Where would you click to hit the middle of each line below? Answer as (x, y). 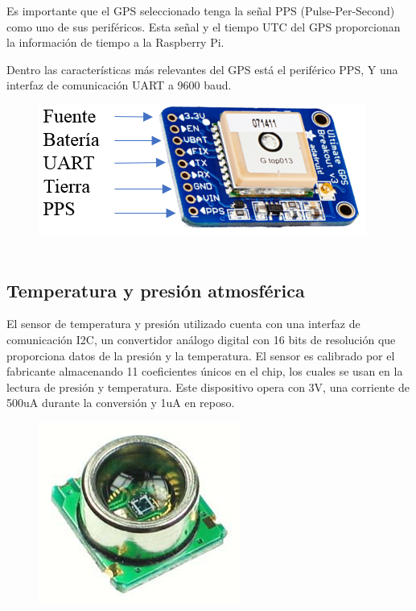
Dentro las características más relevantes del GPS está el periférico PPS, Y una (202, 69)
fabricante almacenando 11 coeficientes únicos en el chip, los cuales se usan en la (205, 371)
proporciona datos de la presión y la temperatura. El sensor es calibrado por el (201, 355)
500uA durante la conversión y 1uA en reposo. (121, 403)
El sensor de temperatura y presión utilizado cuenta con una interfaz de (183, 324)
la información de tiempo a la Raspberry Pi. (115, 42)
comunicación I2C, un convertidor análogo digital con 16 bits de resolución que (201, 339)
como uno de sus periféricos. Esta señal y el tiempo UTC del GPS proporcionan (204, 26)
